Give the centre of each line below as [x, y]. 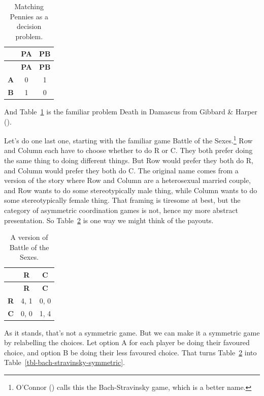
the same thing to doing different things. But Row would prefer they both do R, [129, 160]
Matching [29, 6]
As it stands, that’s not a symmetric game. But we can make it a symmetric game [132, 332]
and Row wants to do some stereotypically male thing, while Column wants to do [131, 190]
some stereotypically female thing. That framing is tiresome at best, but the [122, 200]
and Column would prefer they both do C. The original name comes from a [121, 170]
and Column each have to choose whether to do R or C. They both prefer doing [128, 150]
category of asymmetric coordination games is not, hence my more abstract [121, 210]
